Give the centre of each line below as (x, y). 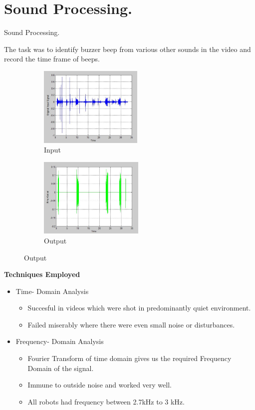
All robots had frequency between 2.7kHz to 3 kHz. (106, 401)
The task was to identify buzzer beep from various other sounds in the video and (127, 49)
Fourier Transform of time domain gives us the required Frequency (129, 358)
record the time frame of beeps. (52, 59)
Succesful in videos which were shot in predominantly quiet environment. (139, 308)
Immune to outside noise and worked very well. (100, 385)
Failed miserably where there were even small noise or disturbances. (131, 324)
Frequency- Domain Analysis (60, 341)
